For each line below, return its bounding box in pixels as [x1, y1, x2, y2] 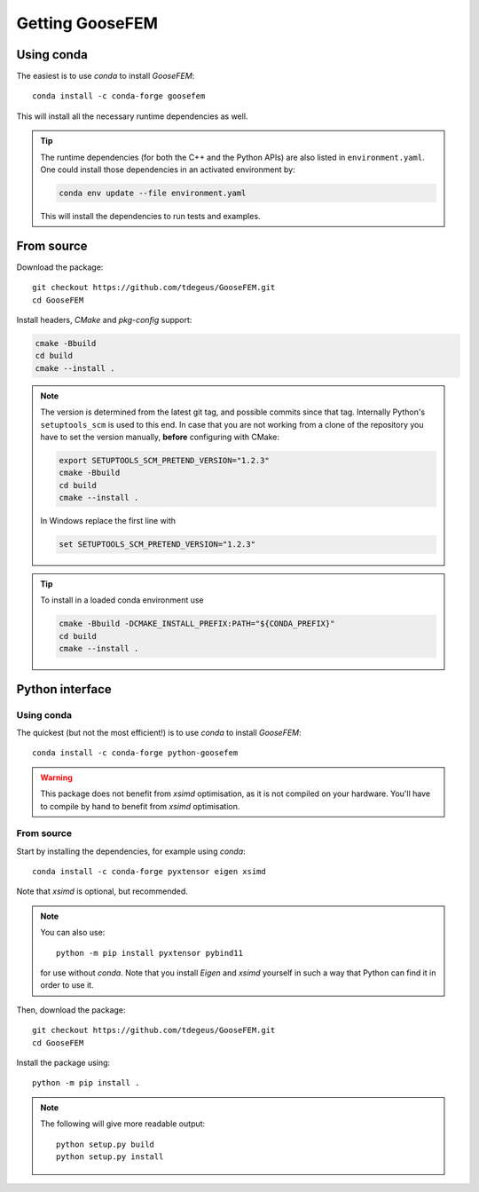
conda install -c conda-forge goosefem [32, 91, 206, 101]
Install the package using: [16, 1057, 111, 1068]
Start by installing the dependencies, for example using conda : [16, 846, 246, 857]
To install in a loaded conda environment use [40, 595, 204, 605]
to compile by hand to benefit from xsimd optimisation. [40, 801, 240, 811]
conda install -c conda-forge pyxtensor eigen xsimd [32, 866, 266, 877]
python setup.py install [56, 1151, 164, 1162]
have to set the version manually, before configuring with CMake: [40, 431, 279, 442]
